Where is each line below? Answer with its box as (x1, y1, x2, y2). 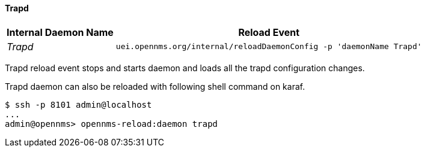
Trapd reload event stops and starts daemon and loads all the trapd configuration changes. (5, 62, 365, 73)
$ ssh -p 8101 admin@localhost (5, 99, 152, 110)
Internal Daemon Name (7, 26, 114, 38)
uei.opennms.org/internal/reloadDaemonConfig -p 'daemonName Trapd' (115, 42, 422, 51)
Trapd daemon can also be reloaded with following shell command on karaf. (5, 81, 305, 92)
